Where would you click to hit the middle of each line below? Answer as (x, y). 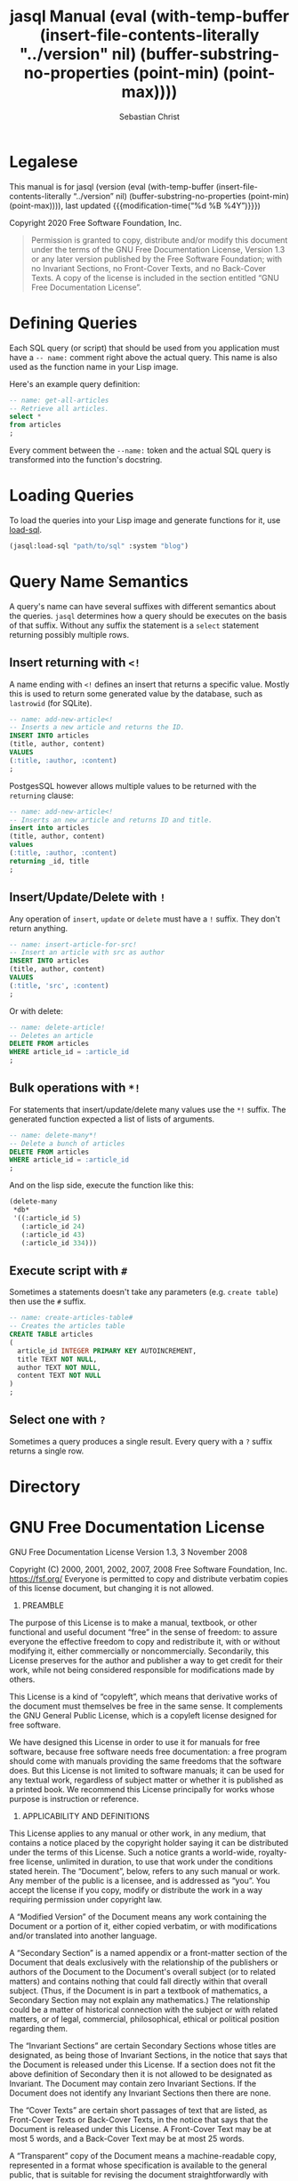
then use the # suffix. (48, 1301)
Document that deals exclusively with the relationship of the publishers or (144, 1962)
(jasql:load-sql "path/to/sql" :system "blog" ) (99, 546)
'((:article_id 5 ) (47, 1218)
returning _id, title (49, 861)
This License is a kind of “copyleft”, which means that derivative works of (144, 1696)
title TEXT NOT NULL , (57, 1359)
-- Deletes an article (51, 1035)
